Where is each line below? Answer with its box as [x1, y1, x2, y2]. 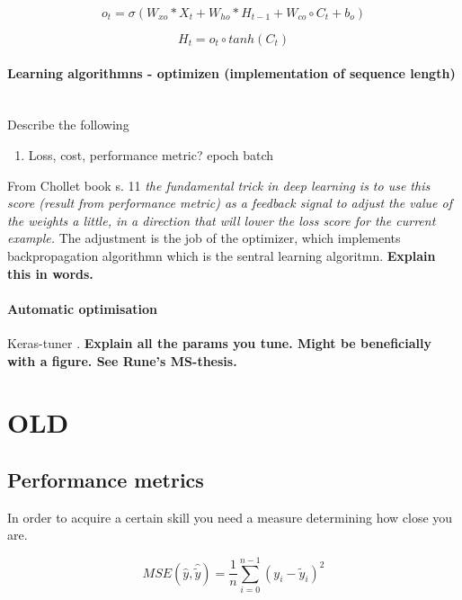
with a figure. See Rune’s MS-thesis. [7, 351, 237, 370]
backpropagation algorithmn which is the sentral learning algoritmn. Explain [7, 246, 436, 264]
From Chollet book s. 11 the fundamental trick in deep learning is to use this [7, 175, 431, 194]
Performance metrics [7, 465, 204, 493]
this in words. [7, 264, 93, 282]
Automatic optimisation [7, 299, 157, 318]
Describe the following [7, 115, 129, 134]
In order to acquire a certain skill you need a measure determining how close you [7, 507, 453, 526]
